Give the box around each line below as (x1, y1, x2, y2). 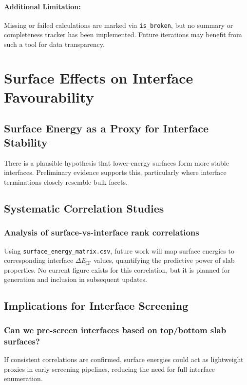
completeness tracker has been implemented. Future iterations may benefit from (4, 29, 242, 40)
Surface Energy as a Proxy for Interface (4, 120, 209, 135)
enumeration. (4, 373, 43, 384)
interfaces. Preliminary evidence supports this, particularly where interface (4, 167, 227, 177)
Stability (4, 134, 48, 150)
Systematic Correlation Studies (4, 200, 164, 215)
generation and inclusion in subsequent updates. (4, 274, 147, 284)
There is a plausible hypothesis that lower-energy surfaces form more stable (4, 157, 229, 168)
